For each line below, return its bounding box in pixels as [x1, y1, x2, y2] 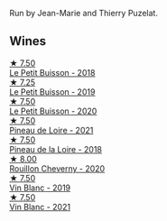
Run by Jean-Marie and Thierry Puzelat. [9, 8, 158, 18]
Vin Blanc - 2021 [9, 201, 70, 212]
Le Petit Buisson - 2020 [9, 106, 97, 116]
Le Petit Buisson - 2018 [9, 67, 96, 78]
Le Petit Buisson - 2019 [9, 86, 96, 97]
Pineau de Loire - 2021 [9, 124, 94, 135]
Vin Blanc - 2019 [9, 182, 71, 193]
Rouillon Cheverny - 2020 [9, 162, 106, 174]
